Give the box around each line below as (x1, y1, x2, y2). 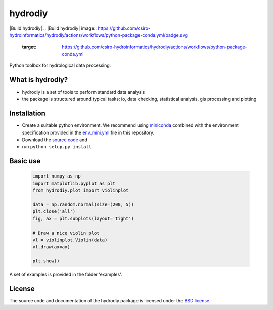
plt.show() (32, 258, 60, 264)
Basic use (9, 157, 41, 165)
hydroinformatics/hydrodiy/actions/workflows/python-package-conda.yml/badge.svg (9, 32, 188, 38)
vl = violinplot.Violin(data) (32, 237, 108, 243)
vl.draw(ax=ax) (32, 244, 70, 250)
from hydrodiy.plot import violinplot (32, 188, 129, 193)
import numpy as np (32, 173, 81, 179)
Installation (9, 109, 45, 118)
